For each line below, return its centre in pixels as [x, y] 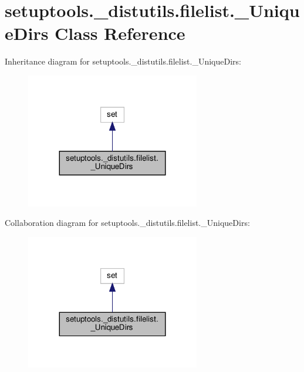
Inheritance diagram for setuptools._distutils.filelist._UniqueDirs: [123, 61]
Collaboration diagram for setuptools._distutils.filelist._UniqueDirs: [127, 223]
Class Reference [120, 33]
